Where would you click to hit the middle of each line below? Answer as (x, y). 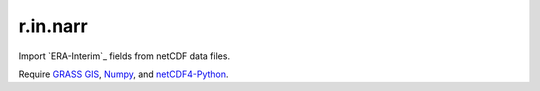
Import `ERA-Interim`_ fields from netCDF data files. (124, 56)
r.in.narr (53, 26)
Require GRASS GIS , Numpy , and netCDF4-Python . (123, 74)
